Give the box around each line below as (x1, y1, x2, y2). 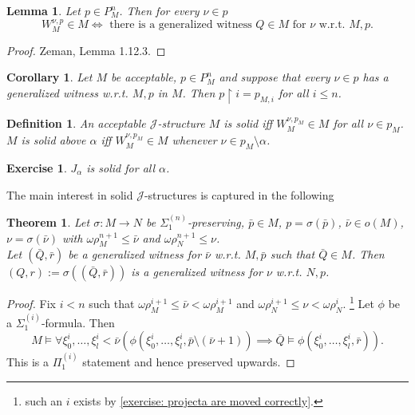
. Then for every (119, 2, 200, 18)
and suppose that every (219, 69, 330, 85)
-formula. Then (41, 314, 115, 330)
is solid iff (223, 115, 273, 132)
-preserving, (187, 214, 245, 230)
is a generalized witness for (131, 263, 263, 280)
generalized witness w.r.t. (6, 85, 128, 101)
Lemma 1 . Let (6, 2, 81, 18)
